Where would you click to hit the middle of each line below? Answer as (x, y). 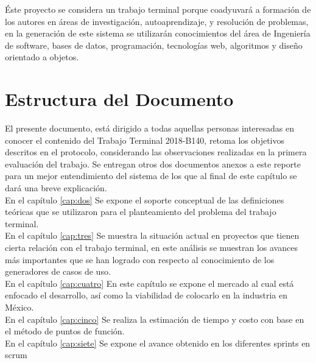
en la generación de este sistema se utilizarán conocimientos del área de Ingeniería (158, 33)
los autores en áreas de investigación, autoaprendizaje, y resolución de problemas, (157, 21)
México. (19, 307)
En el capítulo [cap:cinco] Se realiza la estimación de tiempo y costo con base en (155, 319)
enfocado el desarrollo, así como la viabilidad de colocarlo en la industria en (146, 295)
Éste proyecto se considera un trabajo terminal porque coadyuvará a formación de (158, 9)
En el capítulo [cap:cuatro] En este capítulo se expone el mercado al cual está (149, 283)
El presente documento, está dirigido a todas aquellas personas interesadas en (150, 128)
